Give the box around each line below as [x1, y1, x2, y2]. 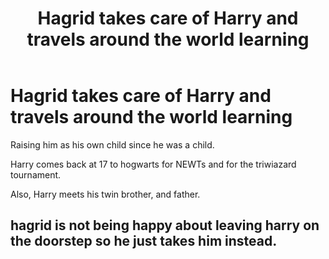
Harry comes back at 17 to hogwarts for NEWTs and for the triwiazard [10, 158, 297, 170]
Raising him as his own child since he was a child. [10, 138, 215, 151]
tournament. [10, 168, 62, 181]
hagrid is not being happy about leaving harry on [10, 217, 320, 234]
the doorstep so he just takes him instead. [10, 233, 278, 250]
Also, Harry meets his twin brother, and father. [10, 188, 201, 200]
